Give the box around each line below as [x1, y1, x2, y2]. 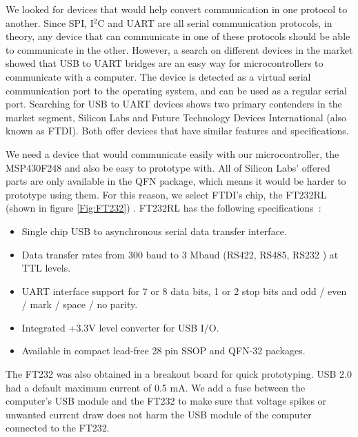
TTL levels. [21, 261, 71, 275]
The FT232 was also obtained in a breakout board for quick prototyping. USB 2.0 [6, 367, 352, 381]
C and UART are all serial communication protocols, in [97, 15, 332, 30]
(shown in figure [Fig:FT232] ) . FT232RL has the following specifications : [6, 201, 321, 215]
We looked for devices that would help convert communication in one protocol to [6, 2, 348, 16]
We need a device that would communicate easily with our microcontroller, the [6, 146, 339, 161]
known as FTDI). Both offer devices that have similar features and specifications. [6, 123, 349, 138]
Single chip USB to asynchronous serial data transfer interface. [21, 223, 287, 238]
